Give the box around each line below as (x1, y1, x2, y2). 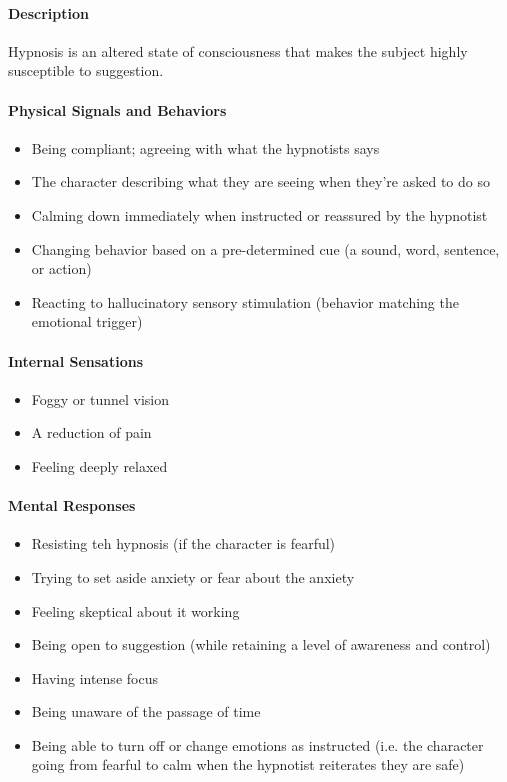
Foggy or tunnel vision (31, 388, 170, 409)
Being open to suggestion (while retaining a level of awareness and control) (31, 634, 491, 655)
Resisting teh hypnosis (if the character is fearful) (31, 533, 336, 554)
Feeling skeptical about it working (31, 600, 240, 621)
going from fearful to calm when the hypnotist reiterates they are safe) (31, 754, 465, 775)
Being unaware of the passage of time (31, 701, 261, 722)
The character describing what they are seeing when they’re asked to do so (31, 171, 490, 192)
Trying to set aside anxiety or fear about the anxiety (31, 566, 355, 587)
